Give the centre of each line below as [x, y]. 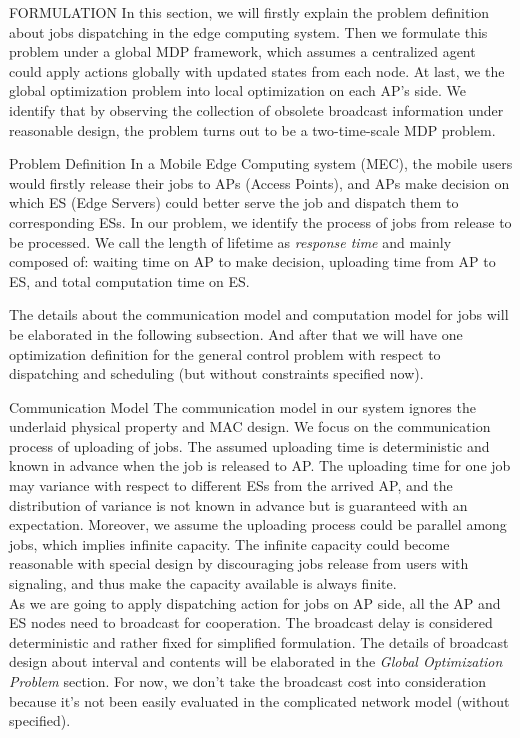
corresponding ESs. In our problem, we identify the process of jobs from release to [260, 221]
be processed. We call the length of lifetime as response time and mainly [230, 241]
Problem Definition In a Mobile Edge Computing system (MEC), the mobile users [261, 163]
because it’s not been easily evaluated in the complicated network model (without [259, 700]
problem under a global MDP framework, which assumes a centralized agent [242, 51]
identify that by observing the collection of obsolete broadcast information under [256, 109]
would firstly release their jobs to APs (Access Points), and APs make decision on [259, 182]
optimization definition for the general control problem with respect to [225, 353]
